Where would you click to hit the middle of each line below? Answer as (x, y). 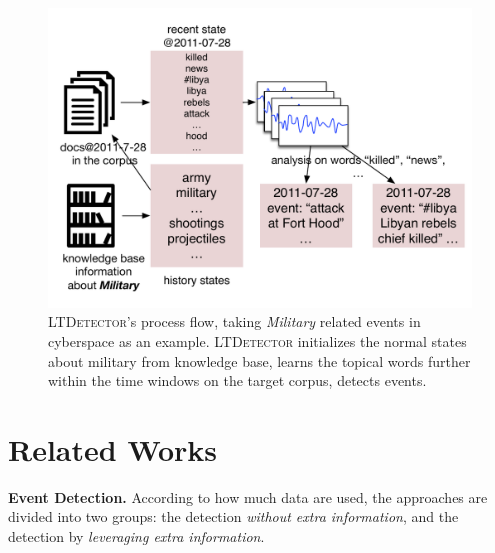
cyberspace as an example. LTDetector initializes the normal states (257, 340)
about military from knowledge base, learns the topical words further (259, 360)
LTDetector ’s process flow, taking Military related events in (234, 321)
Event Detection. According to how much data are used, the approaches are (248, 496)
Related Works (113, 448)
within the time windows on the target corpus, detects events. (237, 380)
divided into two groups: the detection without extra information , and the (233, 516)
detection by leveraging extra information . (136, 536)
